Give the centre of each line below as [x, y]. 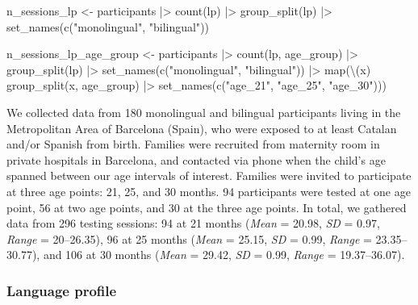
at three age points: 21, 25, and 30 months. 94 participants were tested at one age [209, 191]
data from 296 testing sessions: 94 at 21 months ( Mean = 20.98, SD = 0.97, [193, 223]
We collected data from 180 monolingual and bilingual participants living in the [204, 112]
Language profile [62, 290]
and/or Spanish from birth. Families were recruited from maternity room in [193, 144]
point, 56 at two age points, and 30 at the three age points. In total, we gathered [207, 207]
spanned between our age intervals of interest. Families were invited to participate [209, 175]
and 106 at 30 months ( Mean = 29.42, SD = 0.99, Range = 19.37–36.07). [224, 255]
